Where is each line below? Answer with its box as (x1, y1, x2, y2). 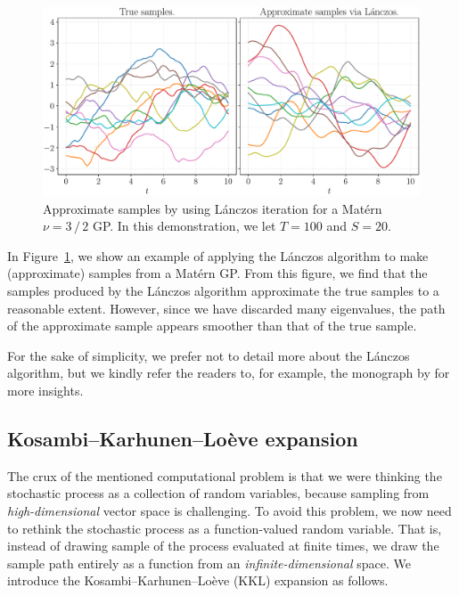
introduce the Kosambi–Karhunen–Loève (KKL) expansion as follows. (7, 571, 389, 590)
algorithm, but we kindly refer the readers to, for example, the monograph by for (7, 363, 450, 382)
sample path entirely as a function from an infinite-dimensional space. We (7, 553, 411, 572)
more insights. (7, 380, 84, 399)
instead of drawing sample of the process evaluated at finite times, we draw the (7, 536, 439, 555)
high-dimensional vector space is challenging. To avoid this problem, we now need (7, 501, 452, 519)
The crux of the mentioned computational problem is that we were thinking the (7, 466, 442, 485)
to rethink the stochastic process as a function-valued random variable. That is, (7, 518, 442, 537)
